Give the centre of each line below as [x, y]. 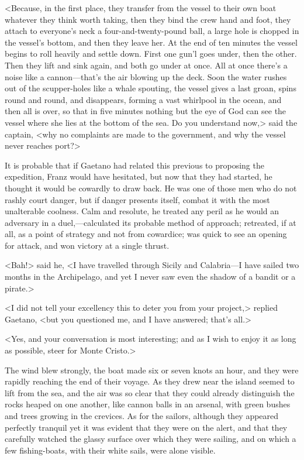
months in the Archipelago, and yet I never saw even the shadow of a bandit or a [150, 277]
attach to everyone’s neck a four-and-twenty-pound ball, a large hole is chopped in [152, 31]
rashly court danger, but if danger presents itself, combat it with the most [137, 199]
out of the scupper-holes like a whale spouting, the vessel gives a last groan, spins [151, 88]
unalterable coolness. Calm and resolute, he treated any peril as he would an [142, 211]
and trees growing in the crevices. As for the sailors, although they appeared [142, 416]
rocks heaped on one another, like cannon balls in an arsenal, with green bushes [148, 404]
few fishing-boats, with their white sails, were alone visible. [110, 450]
